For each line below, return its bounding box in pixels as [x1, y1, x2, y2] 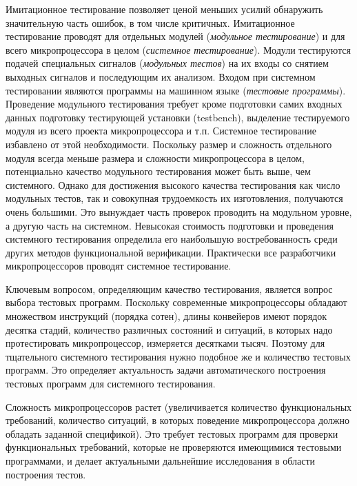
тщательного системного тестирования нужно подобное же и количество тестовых [6, 349, 351, 363]
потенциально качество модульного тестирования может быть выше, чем [6, 164, 311, 179]
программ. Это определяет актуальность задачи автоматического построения [6, 363, 326, 377]
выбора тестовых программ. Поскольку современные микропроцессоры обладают [6, 295, 347, 310]
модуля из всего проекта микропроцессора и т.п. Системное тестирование [6, 123, 316, 138]
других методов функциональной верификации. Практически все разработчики [6, 245, 336, 259]
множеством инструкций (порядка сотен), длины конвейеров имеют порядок [6, 309, 327, 323]
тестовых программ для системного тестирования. [6, 376, 216, 391]
